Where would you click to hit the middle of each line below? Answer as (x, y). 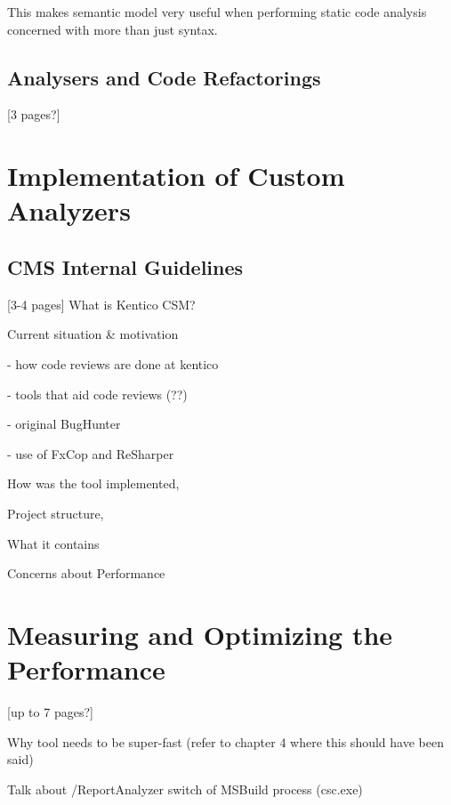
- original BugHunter (64, 424)
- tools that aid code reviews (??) (97, 394)
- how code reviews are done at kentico (113, 363)
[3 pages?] (34, 114)
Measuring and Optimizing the (200, 634)
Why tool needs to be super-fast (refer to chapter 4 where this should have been (225, 741)
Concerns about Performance (86, 573)
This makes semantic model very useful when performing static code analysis (217, 12)
